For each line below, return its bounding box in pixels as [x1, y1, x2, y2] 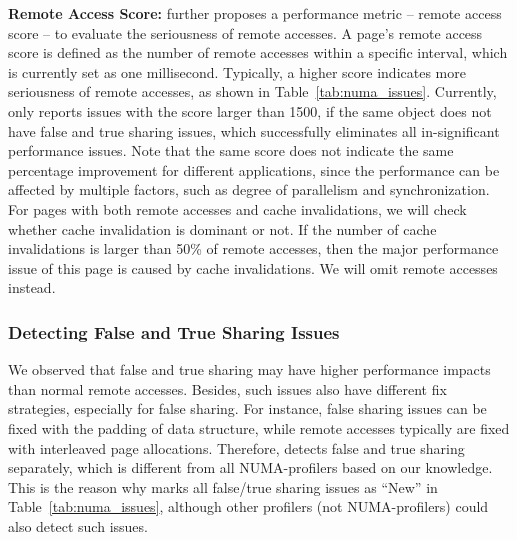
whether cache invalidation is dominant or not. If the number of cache [8, 218, 437, 239]
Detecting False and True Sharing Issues [8, 319, 340, 344]
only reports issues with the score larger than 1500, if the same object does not [8, 100, 492, 121]
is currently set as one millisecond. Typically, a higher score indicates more [8, 61, 466, 82]
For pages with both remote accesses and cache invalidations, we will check [8, 198, 467, 219]
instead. [8, 277, 56, 298]
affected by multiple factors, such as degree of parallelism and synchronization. [8, 179, 490, 200]
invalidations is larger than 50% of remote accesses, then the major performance [8, 238, 499, 259]
